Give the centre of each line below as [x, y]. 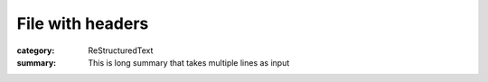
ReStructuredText [121, 50]
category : [36, 50]
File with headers [83, 23]
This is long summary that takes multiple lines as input [189, 62]
